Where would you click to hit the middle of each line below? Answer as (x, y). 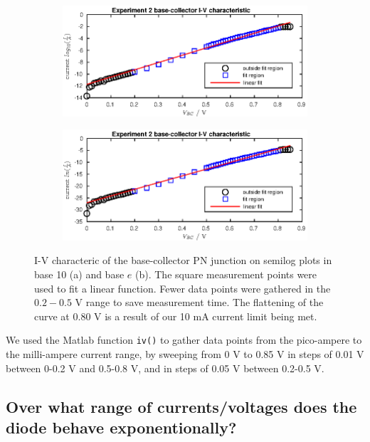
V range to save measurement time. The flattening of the (199, 302)
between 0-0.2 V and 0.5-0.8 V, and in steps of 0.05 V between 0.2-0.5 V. (165, 368)
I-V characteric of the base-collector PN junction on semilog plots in (183, 260)
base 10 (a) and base (79, 274)
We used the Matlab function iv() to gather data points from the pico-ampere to (184, 340)
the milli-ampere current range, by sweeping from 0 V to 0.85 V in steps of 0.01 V (185, 354)
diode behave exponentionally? (121, 427)
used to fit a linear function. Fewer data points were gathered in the (183, 288)
